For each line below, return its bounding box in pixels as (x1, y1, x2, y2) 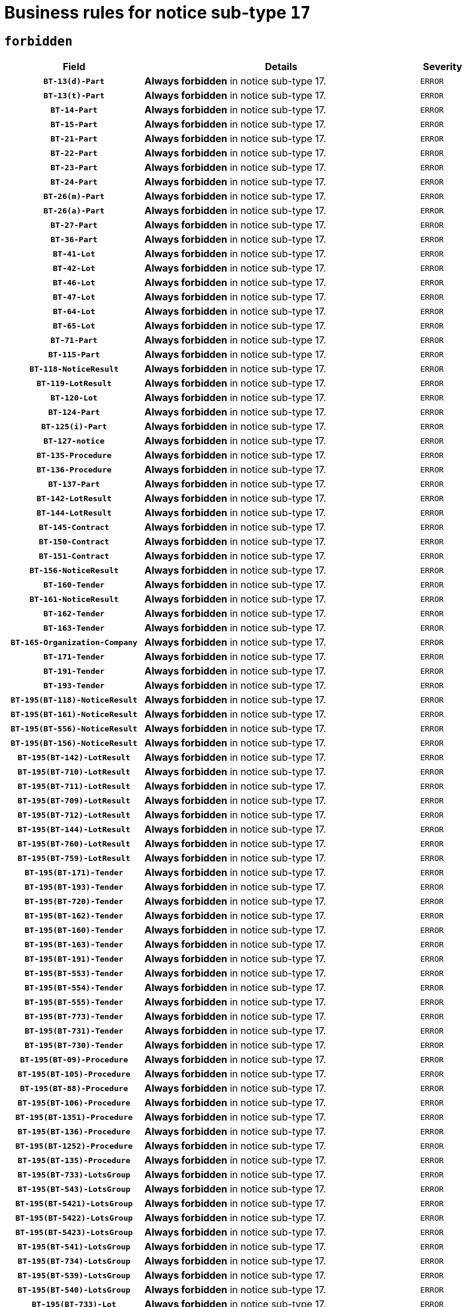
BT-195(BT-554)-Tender (25, 983, 123, 992)
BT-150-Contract (38, 537, 110, 546)
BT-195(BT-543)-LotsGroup (17, 1184, 131, 1194)
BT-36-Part (50, 234, 98, 244)
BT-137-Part (48, 479, 100, 489)
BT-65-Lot (53, 321, 95, 330)
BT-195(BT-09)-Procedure (20, 1055, 128, 1064)
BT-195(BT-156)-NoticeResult (10, 738, 138, 748)
